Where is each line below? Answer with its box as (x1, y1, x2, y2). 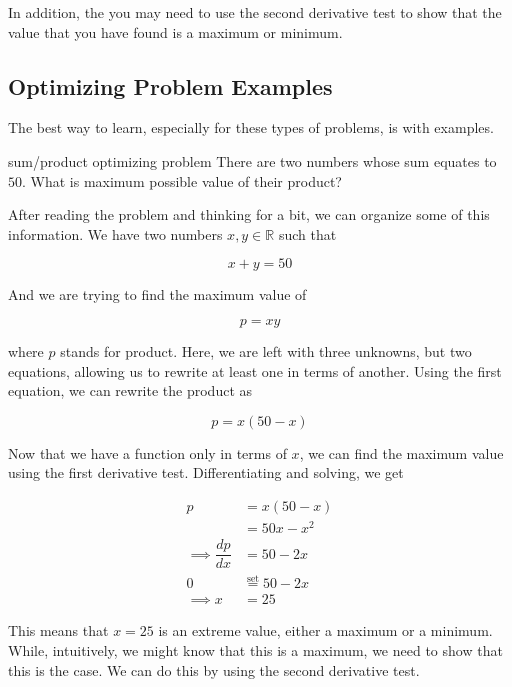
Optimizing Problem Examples (8, 70, 333, 101)
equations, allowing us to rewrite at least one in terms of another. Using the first (8, 360, 502, 381)
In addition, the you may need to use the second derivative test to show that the (8, 2, 502, 22)
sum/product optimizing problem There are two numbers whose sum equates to (8, 150, 497, 171)
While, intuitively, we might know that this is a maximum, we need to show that (8, 640, 503, 661)
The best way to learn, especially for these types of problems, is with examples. (8, 117, 494, 138)
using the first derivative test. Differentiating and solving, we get (8, 462, 404, 483)
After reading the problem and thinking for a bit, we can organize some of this (8, 204, 490, 225)
